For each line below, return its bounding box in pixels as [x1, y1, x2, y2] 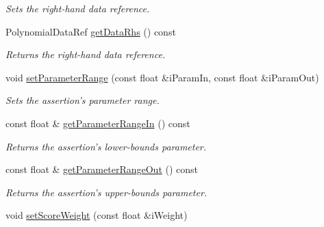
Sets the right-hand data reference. [5, 1, 150, 15]
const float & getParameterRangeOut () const [5, 162, 199, 176]
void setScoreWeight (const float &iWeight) [5, 208, 188, 222]
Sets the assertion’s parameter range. [5, 93, 160, 107]
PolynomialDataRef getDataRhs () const [5, 24, 176, 38]
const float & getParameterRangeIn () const [5, 116, 190, 130]
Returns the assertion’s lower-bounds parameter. [5, 139, 207, 153]
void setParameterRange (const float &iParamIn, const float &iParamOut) [5, 70, 319, 84]
